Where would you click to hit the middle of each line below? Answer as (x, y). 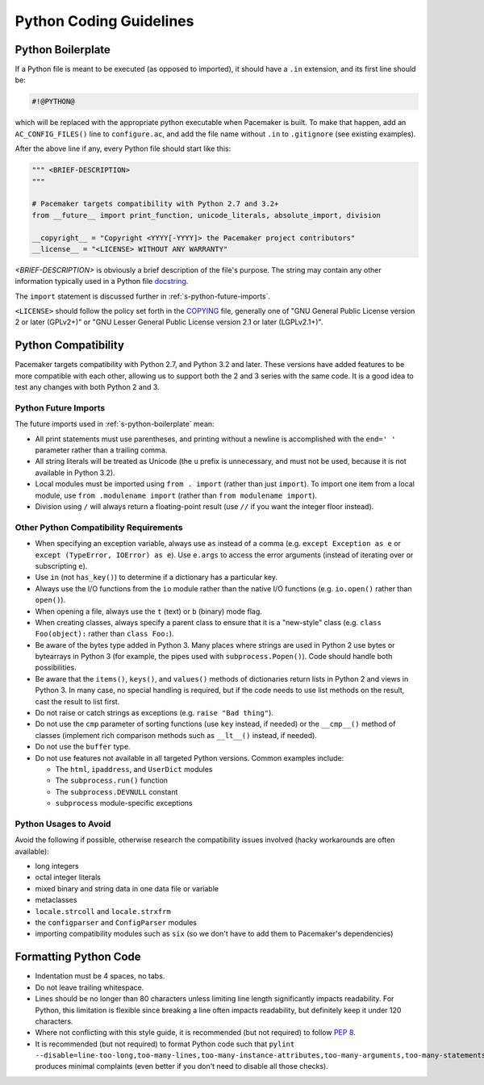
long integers (57, 866)
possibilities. (56, 668)
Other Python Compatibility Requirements (99, 527)
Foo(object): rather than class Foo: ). (104, 634)
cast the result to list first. (77, 701)
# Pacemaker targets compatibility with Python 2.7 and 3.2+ (155, 204)
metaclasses (56, 900)
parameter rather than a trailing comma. (101, 450)
